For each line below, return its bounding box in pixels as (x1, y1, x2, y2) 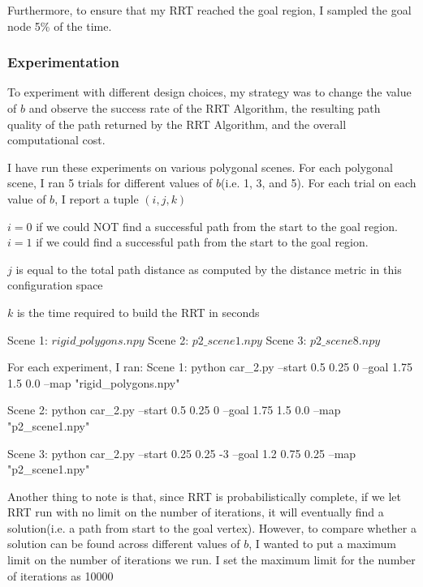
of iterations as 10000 (7, 567, 114, 584)
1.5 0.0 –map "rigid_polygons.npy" (7, 374, 180, 391)
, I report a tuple (54, 190, 139, 207)
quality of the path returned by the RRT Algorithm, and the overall (7, 115, 347, 132)
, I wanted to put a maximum (248, 535, 396, 552)
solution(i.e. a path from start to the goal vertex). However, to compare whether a (7, 519, 417, 536)
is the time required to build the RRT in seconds (16, 303, 260, 320)
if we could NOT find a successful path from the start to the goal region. (36, 217, 398, 234)
